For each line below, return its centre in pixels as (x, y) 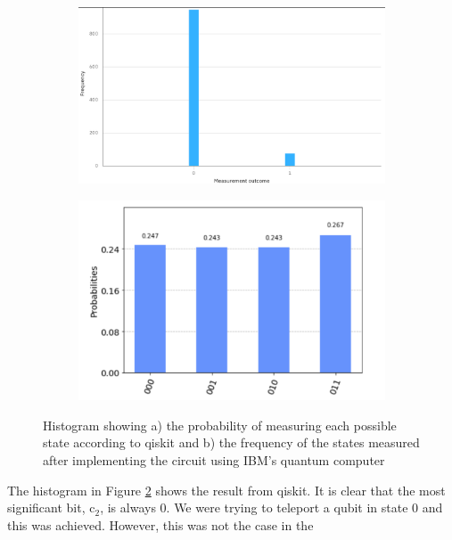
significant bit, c (51, 507)
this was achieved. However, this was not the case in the (160, 524)
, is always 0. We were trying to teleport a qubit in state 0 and (271, 507)
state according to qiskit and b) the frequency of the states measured (231, 442)
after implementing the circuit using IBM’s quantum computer (214, 459)
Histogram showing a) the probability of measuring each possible (220, 425)
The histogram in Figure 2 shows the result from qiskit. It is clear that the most (226, 490)
